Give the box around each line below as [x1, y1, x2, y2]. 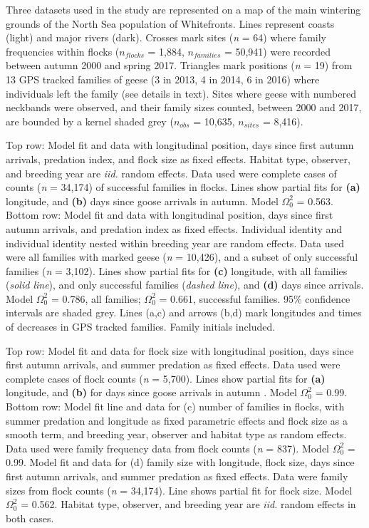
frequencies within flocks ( [6, 43, 120, 58]
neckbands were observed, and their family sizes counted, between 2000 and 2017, [6, 100, 362, 115]
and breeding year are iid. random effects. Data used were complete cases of [6, 165, 337, 180]
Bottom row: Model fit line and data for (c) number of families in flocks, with [6, 399, 345, 414]
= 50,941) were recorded [224, 43, 331, 58]
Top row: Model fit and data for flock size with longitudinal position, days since [6, 343, 354, 358]
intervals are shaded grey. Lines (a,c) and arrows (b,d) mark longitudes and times [6, 305, 362, 320]
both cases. [6, 510, 54, 525]
